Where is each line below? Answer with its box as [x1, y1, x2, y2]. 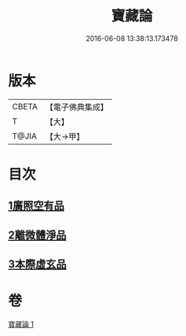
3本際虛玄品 [8, 257, 67, 271]
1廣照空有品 [8, 199, 65, 212]
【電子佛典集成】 [45, 102, 108, 113]
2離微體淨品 [8, 228, 67, 242]
